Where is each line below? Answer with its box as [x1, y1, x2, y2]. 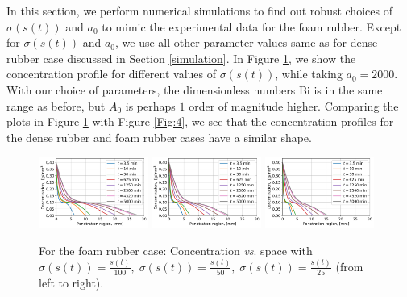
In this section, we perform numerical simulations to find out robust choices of [6, 2, 392, 19]
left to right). [39, 274, 104, 291]
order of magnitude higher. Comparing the [189, 97, 399, 114]
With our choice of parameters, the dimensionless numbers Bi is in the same [6, 81, 383, 98]
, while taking [275, 65, 343, 82]
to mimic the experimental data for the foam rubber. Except [102, 18, 401, 35]
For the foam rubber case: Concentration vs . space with [39, 241, 313, 258]
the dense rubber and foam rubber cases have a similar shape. [6, 128, 312, 145]
